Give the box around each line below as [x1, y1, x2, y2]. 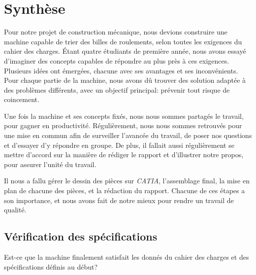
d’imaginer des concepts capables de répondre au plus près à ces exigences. [4, 55, 229, 66]
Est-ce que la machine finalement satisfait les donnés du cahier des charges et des [4, 252, 249, 262]
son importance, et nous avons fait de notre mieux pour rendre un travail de [4, 195, 234, 205]
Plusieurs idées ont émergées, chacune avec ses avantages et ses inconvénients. [4, 65, 238, 75]
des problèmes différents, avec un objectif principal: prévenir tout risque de [4, 84, 230, 95]
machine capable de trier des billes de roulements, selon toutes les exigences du [4, 36, 242, 46]
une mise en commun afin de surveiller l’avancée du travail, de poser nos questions [4, 130, 252, 140]
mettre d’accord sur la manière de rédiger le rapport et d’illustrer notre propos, [4, 149, 244, 160]
